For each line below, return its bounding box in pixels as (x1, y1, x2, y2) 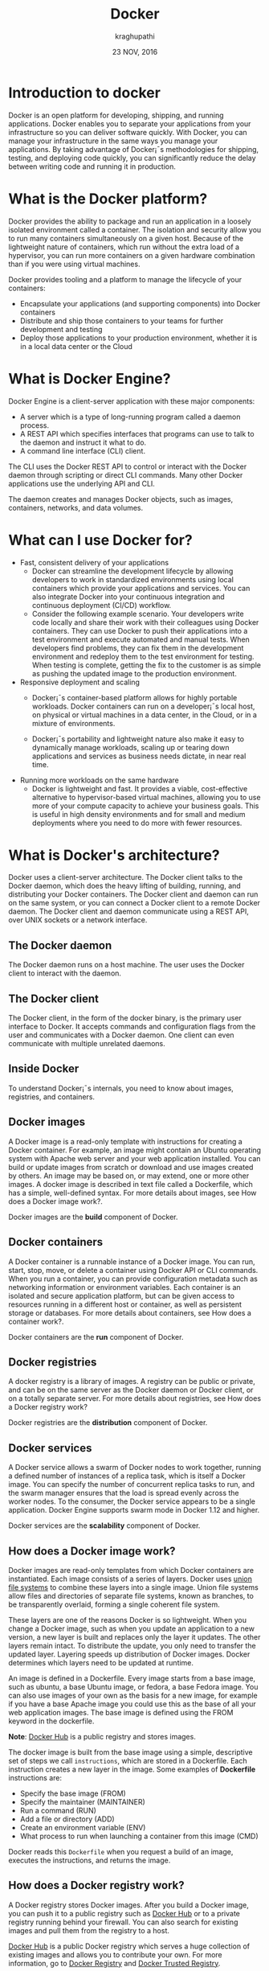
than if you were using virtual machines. (8, 259, 141, 269)
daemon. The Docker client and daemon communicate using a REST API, (8, 906, 249, 917)
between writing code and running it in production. (8, 162, 177, 171)
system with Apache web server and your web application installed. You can (8, 1153, 261, 1163)
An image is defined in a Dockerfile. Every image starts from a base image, (8, 1673, 255, 1683)
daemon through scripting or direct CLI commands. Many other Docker (8, 470, 243, 479)
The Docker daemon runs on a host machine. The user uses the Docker (8, 960, 245, 970)
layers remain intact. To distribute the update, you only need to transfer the (8, 1640, 256, 1650)
